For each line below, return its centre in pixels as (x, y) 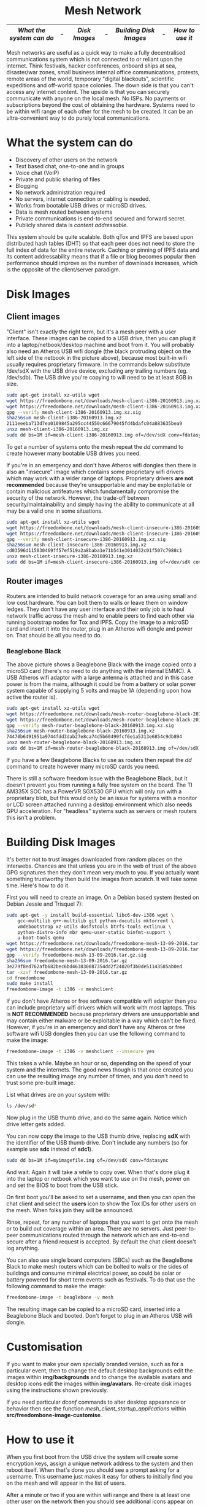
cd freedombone (26, 978)
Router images (35, 581)
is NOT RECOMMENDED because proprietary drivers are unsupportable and (103, 1014)
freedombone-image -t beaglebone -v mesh (60, 1297)
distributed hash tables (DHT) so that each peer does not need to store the (101, 243)
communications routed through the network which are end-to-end (104, 1235)
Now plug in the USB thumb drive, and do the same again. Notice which (97, 1118)
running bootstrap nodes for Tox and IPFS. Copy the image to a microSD (97, 622)
